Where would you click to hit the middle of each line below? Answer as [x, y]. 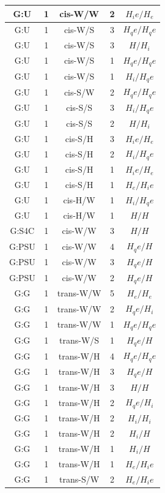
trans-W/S [79, 340]
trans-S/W [79, 479]
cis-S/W [79, 92]
